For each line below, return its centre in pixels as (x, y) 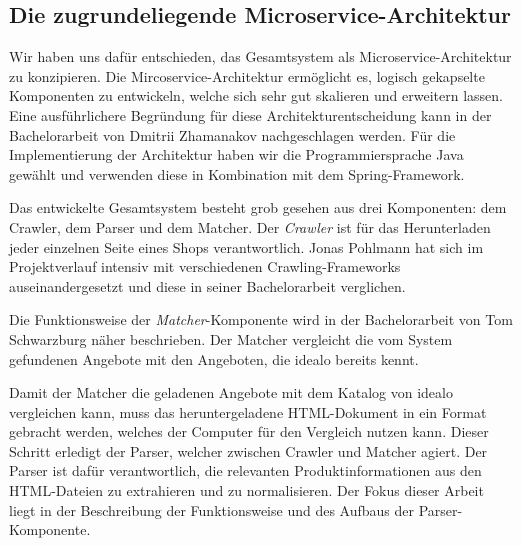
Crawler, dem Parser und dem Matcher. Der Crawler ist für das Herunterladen (250, 226)
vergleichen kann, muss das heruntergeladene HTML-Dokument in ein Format (248, 411)
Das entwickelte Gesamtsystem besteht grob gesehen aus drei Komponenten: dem (258, 207)
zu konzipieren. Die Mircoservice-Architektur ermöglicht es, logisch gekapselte (247, 75)
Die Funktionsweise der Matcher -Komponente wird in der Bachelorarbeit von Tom (261, 319)
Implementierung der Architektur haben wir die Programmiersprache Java (236, 154)
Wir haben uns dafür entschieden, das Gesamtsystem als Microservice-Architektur (260, 56)
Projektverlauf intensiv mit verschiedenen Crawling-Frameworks (205, 266)
